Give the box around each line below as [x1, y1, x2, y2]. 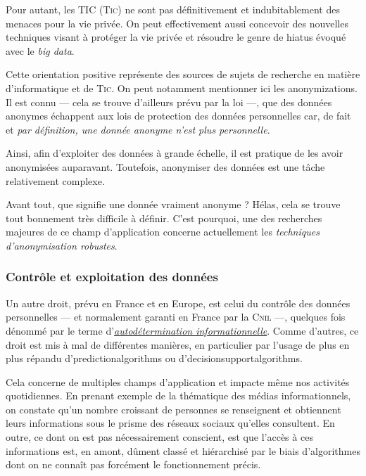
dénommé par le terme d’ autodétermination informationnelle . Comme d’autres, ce [6, 323, 359, 337]
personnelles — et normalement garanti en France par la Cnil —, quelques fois [6, 309, 346, 324]
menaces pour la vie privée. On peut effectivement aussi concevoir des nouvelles [6, 15, 348, 30]
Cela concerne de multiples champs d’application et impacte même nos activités [6, 374, 350, 389]
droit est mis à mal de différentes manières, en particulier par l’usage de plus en [6, 337, 350, 352]
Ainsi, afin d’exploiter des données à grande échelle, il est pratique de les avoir [6, 146, 343, 160]
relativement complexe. [6, 173, 105, 188]
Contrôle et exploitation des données [6, 268, 218, 285]
